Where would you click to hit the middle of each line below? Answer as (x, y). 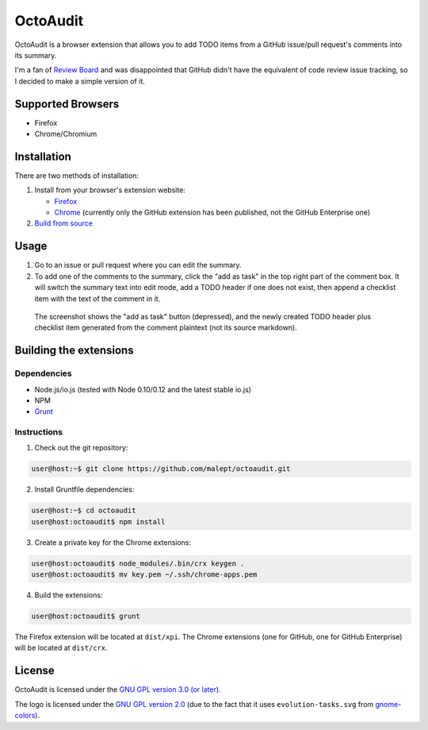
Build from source (63, 223)
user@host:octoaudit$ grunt (86, 616)
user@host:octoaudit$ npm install (98, 521)
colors (25, 716)
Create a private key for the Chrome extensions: (113, 542)
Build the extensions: (69, 595)
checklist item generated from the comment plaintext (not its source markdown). (166, 328)
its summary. (36, 55)
